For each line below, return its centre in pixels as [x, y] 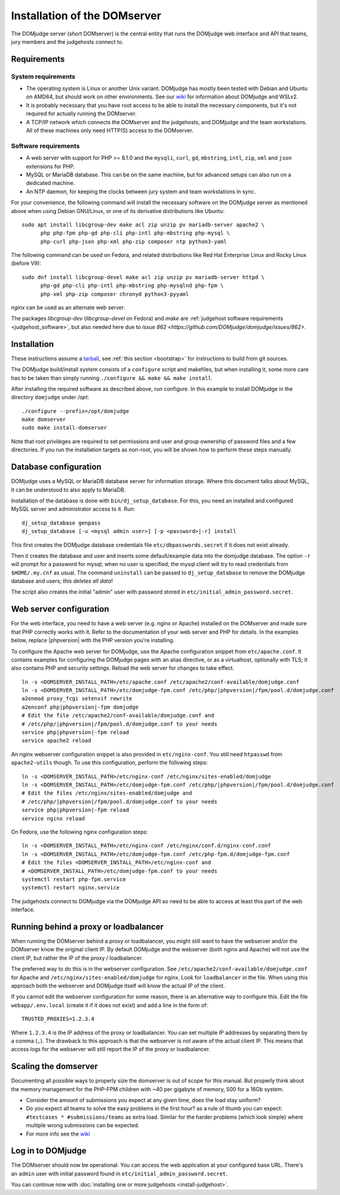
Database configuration [56, 467]
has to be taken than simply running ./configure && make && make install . [112, 378]
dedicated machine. [51, 183]
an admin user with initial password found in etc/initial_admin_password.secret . [119, 1173]
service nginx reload [53, 818]
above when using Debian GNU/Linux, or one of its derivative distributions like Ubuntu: [118, 211]
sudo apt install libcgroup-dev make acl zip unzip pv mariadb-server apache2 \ [143, 224]
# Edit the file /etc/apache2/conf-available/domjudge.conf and [118, 715]
